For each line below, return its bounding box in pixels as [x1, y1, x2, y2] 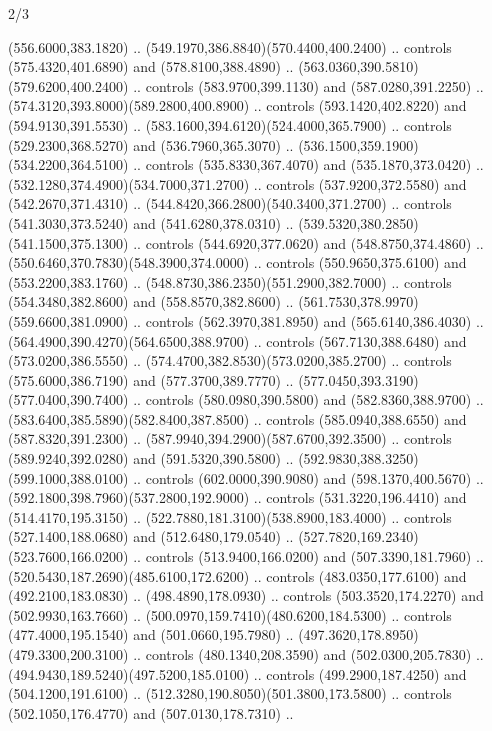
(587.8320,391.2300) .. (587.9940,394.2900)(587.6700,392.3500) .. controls [8, 428, 452, 449]
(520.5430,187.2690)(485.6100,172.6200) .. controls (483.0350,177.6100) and [8, 565, 467, 586]
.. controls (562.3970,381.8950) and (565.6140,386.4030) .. [133, 310, 484, 331]
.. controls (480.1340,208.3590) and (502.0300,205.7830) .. [133, 644, 484, 664]
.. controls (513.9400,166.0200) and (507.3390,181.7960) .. [133, 546, 484, 567]
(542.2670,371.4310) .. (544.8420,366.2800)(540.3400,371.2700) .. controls [8, 193, 452, 214]
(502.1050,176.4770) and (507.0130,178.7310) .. [8, 702, 294, 723]
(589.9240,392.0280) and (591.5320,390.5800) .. [8, 448, 294, 469]
